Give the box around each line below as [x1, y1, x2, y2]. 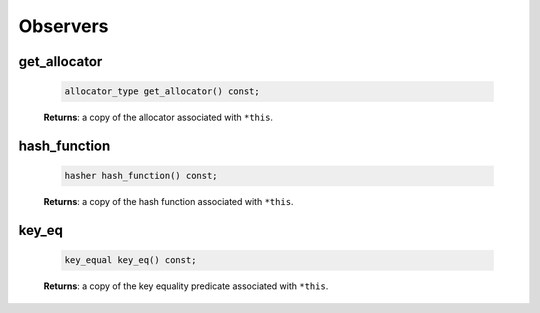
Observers [18, 15, 109, 37]
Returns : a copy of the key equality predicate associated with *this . [43, 280, 329, 292]
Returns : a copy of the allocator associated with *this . [43, 111, 274, 124]
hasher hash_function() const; [64, 170, 219, 182]
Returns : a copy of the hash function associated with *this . [43, 196, 294, 208]
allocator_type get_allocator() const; [64, 86, 260, 97]
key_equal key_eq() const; [64, 255, 197, 266]
